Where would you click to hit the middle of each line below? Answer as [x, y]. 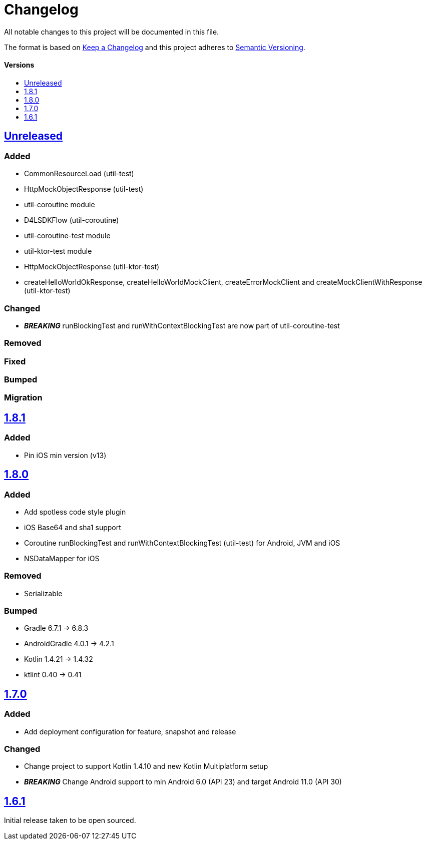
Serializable [43, 593]
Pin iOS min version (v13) [65, 455]
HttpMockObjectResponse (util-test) [84, 189]
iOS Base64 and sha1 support [73, 527]
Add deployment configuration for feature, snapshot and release [130, 731]
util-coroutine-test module [67, 236]
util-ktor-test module [58, 251]
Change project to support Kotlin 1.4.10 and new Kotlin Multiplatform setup [146, 766]
